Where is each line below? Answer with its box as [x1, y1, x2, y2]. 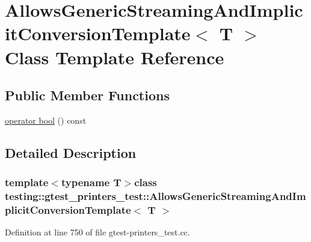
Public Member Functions [5, 86, 170, 104]
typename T [61, 175, 122, 190]
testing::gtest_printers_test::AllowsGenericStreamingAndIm [5, 189, 306, 204]
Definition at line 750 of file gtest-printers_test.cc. [5, 226, 190, 238]
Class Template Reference [5, 44, 224, 69]
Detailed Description [5, 143, 137, 162]
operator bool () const [5, 113, 87, 126]
